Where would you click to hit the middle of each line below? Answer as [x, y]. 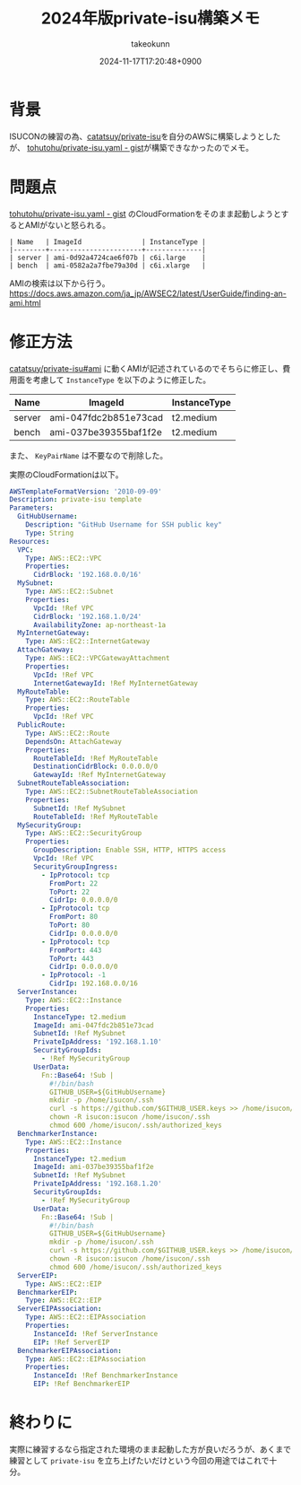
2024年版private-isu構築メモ [150, 18]
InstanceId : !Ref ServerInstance [95, 1333]
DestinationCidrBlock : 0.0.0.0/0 [95, 767]
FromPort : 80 [73, 917]
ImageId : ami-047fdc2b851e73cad [93, 1025]
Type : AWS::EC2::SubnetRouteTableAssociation [112, 792]
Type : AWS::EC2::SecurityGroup [84, 834]
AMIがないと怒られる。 [68, 224]
